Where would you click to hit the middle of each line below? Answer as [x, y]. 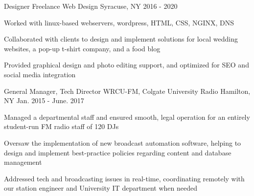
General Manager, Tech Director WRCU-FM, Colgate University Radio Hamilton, [127, 91]
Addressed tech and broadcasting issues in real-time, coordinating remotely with [124, 178]
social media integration [40, 74]
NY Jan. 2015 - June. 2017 [44, 100]
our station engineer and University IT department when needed [101, 188]
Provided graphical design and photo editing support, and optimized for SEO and [127, 65]
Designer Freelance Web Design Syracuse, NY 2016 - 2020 [91, 6]
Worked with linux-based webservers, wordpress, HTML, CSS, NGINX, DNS [119, 22]
